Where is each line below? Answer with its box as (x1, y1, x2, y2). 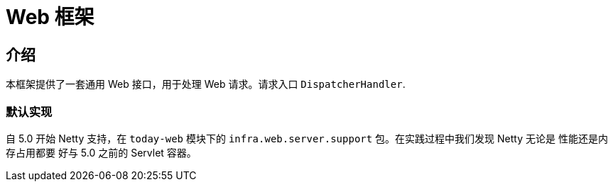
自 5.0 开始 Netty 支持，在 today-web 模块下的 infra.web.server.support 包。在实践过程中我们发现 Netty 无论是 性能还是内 (6, 132, 608, 144)
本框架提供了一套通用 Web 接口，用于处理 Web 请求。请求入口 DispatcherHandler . (6, 78, 406, 91)
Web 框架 (6, 5, 94, 29)
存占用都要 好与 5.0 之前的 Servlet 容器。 (6, 146, 197, 159)
